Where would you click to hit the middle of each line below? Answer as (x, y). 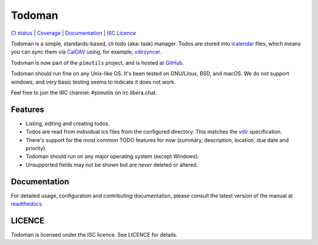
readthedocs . (27, 204)
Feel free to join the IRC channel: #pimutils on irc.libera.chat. (84, 92)
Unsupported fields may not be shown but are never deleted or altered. (112, 164)
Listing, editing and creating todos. (68, 123)
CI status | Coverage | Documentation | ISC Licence (74, 33)
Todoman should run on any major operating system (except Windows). (112, 157)
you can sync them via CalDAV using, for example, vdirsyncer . (86, 52)
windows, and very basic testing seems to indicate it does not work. (93, 82)
